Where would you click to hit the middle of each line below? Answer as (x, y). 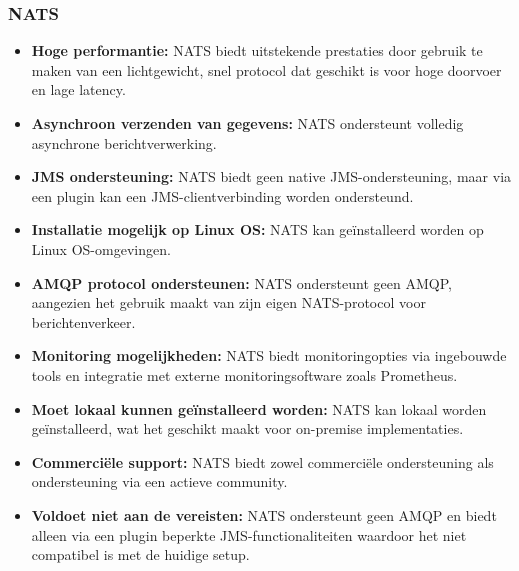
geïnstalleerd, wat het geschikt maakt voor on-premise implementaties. (247, 428)
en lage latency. (78, 89)
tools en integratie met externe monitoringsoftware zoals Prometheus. (244, 374)
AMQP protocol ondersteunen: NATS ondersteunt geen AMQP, (241, 282)
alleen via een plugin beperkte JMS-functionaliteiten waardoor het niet (249, 534)
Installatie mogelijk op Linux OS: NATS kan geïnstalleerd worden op (257, 229)
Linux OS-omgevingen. (101, 248)
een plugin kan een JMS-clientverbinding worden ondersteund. (222, 195)
